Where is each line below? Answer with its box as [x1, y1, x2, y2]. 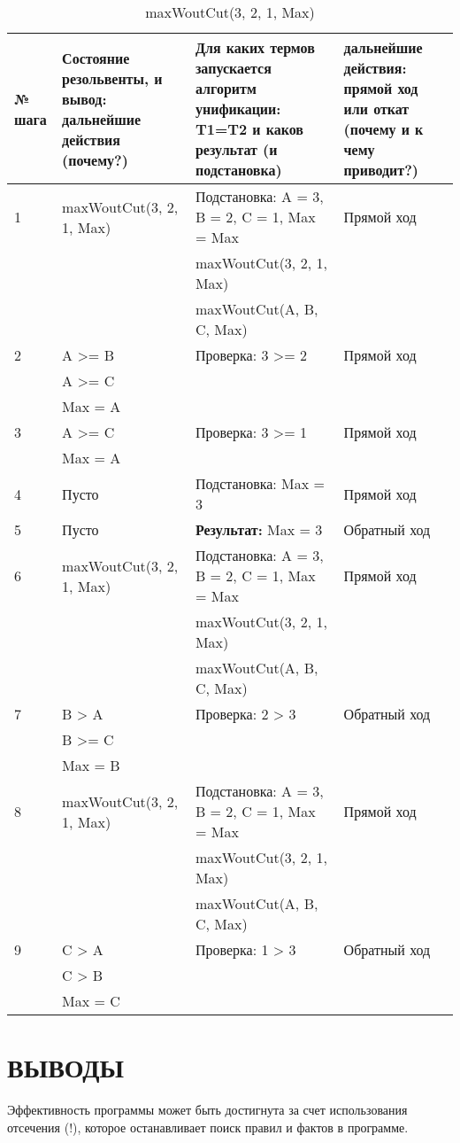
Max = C [62, 991, 120, 1011]
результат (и [195, 139, 278, 159]
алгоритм [195, 78, 257, 98]
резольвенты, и [62, 67, 163, 89]
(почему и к [343, 119, 424, 139]
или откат [343, 98, 410, 119]
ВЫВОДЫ [7, 1049, 124, 1085]
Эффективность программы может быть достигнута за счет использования [7, 1100, 408, 1119]
